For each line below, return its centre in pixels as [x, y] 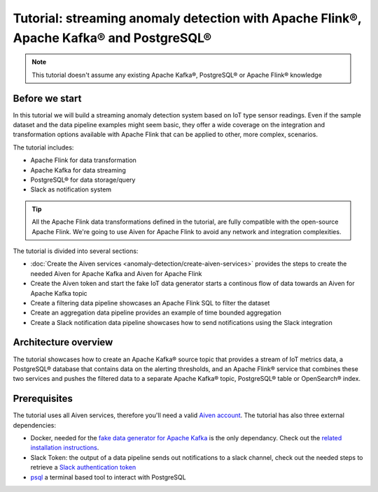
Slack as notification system [71, 189]
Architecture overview [63, 342]
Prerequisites [43, 399]
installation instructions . [65, 448]
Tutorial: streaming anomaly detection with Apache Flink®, [187, 18]
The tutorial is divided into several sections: [76, 251]
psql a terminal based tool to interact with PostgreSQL [108, 477]
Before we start [47, 98]
